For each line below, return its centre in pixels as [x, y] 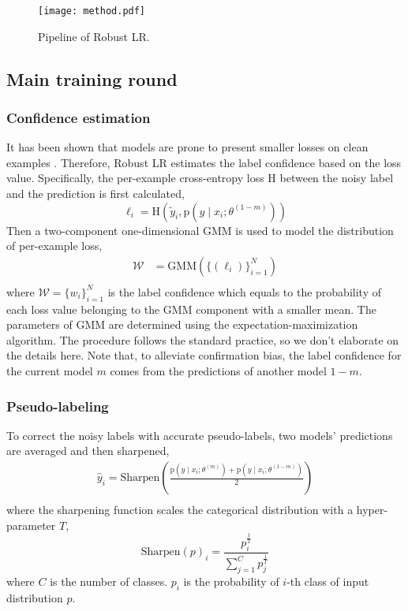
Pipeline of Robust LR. [94, 36]
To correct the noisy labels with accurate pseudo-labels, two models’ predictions [200, 435]
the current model [50, 371]
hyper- [372, 510]
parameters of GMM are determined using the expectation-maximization [182, 324]
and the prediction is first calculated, [95, 194]
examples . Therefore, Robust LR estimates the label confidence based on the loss [204, 162]
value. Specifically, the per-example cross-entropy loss [135, 178]
